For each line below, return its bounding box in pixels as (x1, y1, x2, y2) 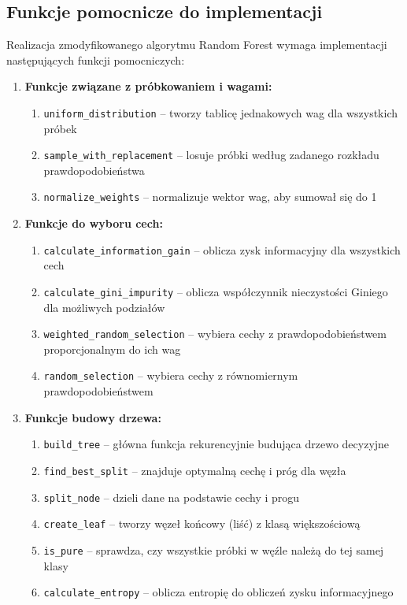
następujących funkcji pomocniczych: (6, 51, 185, 68)
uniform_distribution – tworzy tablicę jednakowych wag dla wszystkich (43, 104, 398, 121)
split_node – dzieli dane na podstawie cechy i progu (43, 488, 300, 505)
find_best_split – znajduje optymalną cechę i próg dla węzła (43, 462, 346, 478)
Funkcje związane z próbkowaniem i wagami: (24, 78, 272, 95)
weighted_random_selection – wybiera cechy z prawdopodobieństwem (43, 325, 387, 342)
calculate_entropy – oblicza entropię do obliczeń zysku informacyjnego (43, 584, 394, 600)
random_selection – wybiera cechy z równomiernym (43, 367, 298, 384)
